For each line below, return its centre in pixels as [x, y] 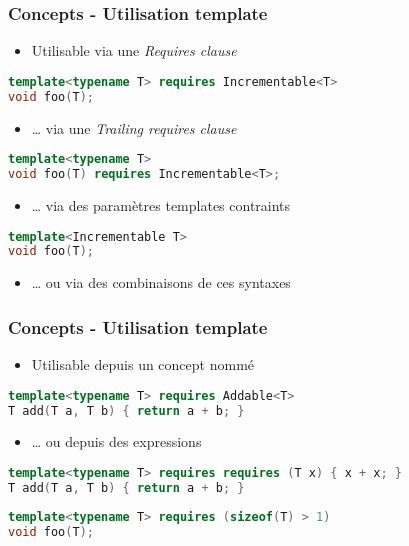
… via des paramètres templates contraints [161, 204]
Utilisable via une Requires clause [134, 50]
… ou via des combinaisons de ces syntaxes [161, 282]
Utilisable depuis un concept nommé [143, 364]
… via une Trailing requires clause [134, 127]
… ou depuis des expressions [116, 441]
